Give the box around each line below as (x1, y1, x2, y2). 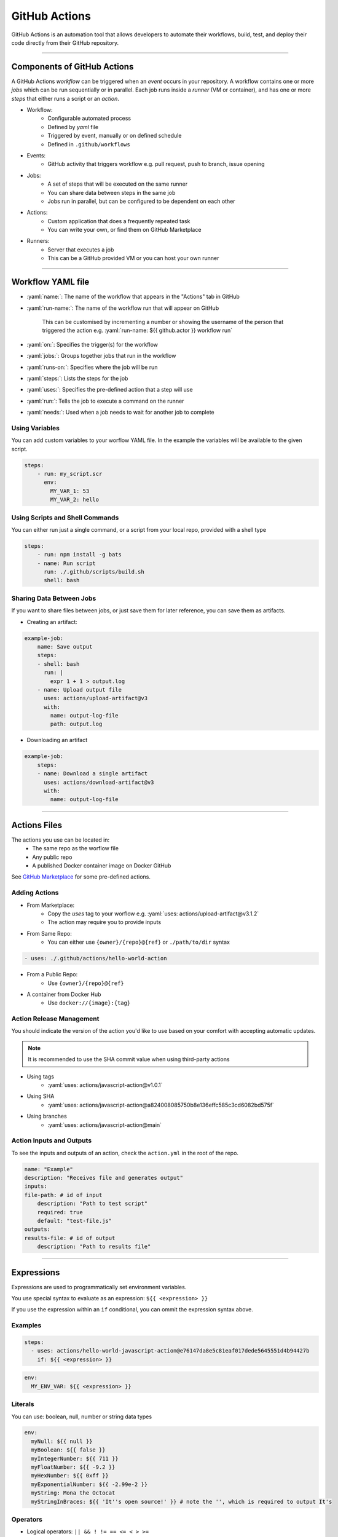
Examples (11, 1321, 42, 1330)
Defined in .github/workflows (47, 140, 130, 148)
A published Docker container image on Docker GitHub (32, 862, 171, 869)
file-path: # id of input (24, 1191, 103, 1198)
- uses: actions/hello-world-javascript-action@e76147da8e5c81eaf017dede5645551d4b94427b (31, 1347, 310, 1354)
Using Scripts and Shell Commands (11, 513, 119, 522)
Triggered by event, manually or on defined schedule (47, 132, 182, 140)
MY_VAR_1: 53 (50, 488, 90, 494)
